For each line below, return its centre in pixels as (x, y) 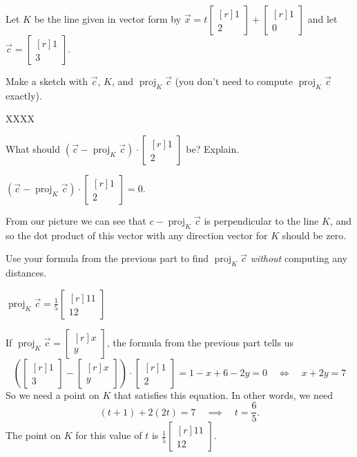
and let (322, 19)
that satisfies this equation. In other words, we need (223, 394)
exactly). (24, 95)
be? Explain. (213, 148)
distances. (26, 273)
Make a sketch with (47, 81)
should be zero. (314, 235)
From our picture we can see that (76, 220)
